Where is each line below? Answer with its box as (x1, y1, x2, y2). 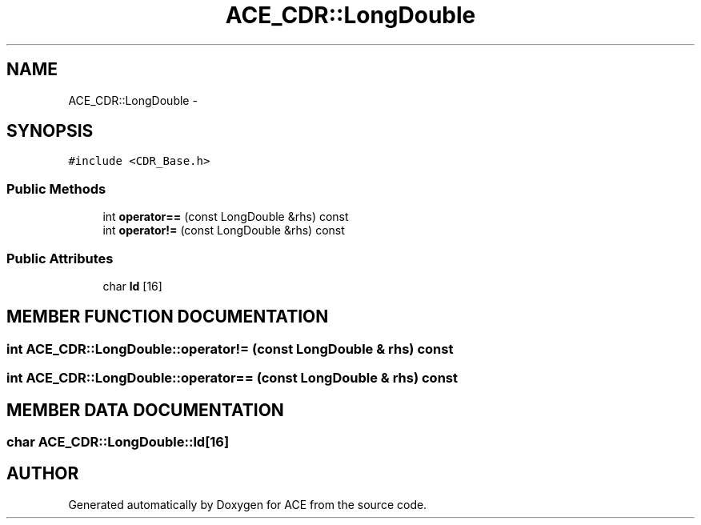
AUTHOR (6, 463, 79, 484)
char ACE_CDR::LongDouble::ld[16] (6, 434, 230, 450)
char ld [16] (102, 279, 162, 293)
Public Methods (6, 180, 106, 197)
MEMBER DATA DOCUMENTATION (6, 399, 284, 420)
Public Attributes (6, 250, 114, 267)
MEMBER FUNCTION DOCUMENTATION (6, 307, 329, 327)
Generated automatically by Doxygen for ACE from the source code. (68, 497, 427, 511)
